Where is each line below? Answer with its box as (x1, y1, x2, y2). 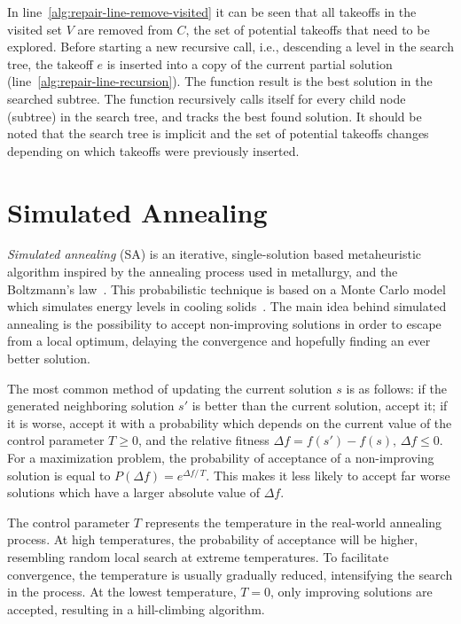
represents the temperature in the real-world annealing (145, 512, 442, 531)
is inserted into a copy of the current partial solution (106, 54, 393, 73)
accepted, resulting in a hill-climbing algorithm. (7, 599, 265, 618)
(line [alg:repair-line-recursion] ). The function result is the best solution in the (7, 72, 433, 90)
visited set (7, 19, 62, 38)
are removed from (77, 19, 173, 38)
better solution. (7, 349, 90, 368)
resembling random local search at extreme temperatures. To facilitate (7, 547, 389, 565)
